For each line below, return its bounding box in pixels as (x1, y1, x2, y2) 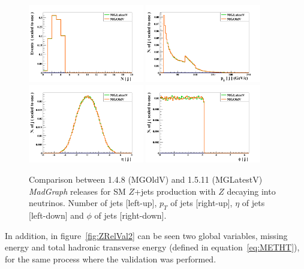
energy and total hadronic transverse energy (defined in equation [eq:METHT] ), (5, 241, 300, 253)
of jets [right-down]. (94, 208, 167, 221)
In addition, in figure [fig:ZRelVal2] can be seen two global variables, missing (5, 229, 288, 241)
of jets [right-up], (170, 197, 233, 209)
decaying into (227, 185, 276, 197)
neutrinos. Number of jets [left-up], (29, 197, 157, 209)
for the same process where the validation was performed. (5, 252, 216, 265)
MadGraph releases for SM (29, 185, 126, 197)
